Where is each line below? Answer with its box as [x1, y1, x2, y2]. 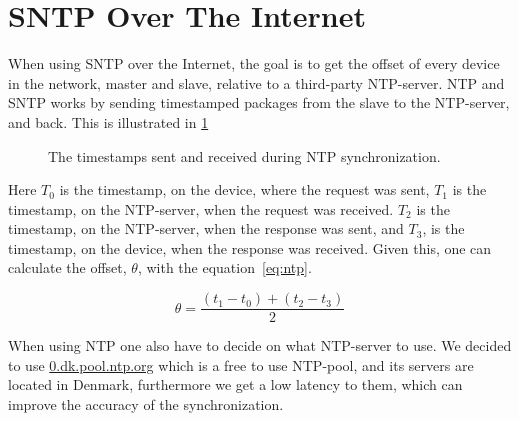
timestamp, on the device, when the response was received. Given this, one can [8, 237, 492, 258]
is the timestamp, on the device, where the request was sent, [59, 179, 430, 200]
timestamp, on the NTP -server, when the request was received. [8, 198, 394, 219]
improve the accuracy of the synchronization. [8, 393, 284, 414]
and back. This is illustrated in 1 [8, 111, 209, 132]
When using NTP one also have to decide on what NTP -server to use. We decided [8, 335, 512, 356]
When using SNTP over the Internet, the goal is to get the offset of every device [8, 53, 500, 74]
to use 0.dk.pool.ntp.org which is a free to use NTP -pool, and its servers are [8, 354, 474, 375]
